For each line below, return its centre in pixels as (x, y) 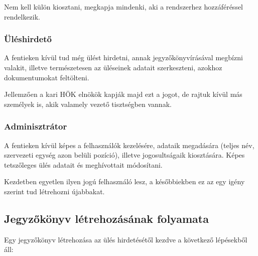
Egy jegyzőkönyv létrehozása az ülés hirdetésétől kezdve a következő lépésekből (126, 239)
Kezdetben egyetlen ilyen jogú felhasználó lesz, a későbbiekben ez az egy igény (124, 181)
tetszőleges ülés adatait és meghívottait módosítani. (83, 164)
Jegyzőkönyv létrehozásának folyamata (106, 218)
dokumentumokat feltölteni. (47, 77)
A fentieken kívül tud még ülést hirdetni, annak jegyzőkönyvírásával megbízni (123, 57)
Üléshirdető (28, 39)
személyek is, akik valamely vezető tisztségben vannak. (88, 104)
